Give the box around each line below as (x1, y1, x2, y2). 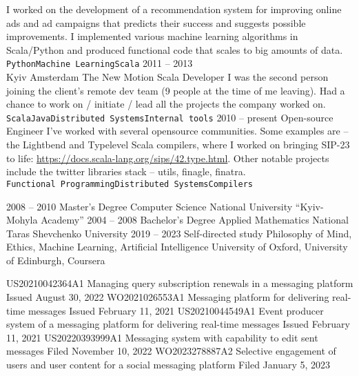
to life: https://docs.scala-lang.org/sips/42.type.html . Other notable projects (6, 150, 329, 165)
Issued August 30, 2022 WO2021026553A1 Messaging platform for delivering (6, 290, 329, 304)
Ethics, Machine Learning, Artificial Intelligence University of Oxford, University (6, 239, 348, 254)
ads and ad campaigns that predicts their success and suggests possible (6, 15, 306, 30)
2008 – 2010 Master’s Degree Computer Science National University (6, 199, 293, 213)
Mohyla (6, 212, 38, 227)
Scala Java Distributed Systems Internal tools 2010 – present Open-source (6, 110, 334, 124)
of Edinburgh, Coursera (6, 253, 105, 267)
